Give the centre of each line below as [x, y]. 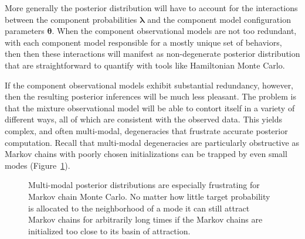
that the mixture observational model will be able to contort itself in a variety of [150, 107]
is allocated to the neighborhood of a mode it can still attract [139, 208]
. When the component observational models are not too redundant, [174, 31]
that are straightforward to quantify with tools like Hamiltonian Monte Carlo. [145, 65]
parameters [25, 31]
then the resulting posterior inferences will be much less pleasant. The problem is [150, 96]
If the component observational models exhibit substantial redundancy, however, [149, 85]
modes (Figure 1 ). [38, 165]
